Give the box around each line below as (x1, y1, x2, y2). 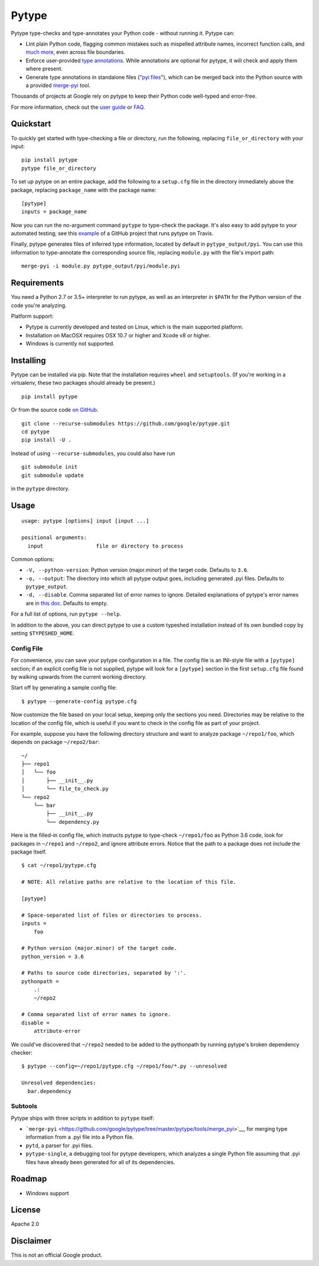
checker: (11, 1049, 32, 1056)
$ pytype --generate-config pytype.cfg (21, 698, 137, 704)
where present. (25, 65, 63, 72)
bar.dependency (27, 1088, 71, 1094)
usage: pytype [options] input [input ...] (21, 518, 149, 524)
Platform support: (11, 313, 54, 320)
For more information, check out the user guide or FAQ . (11, 104, 145, 111)
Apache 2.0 (11, 1220, 40, 1228)
